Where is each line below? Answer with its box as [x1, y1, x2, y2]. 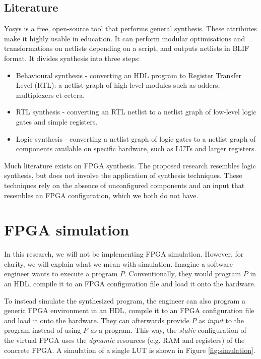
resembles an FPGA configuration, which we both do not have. [4, 190, 199, 200]
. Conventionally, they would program [124, 268, 241, 279]
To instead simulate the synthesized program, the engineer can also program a [4, 295, 245, 306]
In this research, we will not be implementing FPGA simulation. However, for [4, 249, 244, 259]
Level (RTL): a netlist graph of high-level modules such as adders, [16, 80, 220, 90]
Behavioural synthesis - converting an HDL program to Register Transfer [16, 70, 241, 80]
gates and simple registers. [16, 116, 98, 127]
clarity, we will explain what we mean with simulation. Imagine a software [4, 258, 233, 269]
